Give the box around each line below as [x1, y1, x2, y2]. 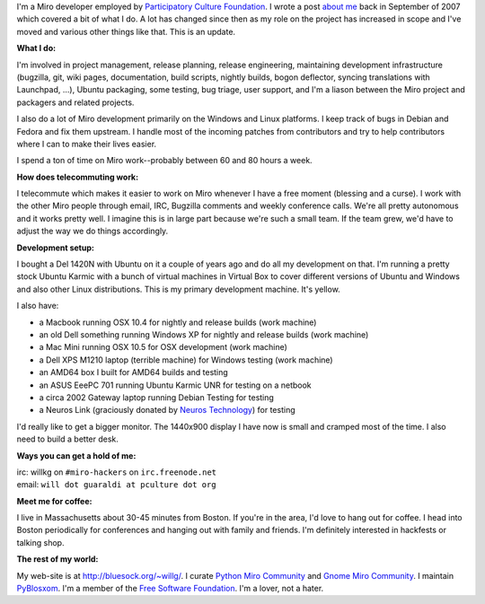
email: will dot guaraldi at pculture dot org [16, 479, 216, 490]
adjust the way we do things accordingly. [16, 225, 169, 237]
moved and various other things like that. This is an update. [16, 26, 236, 37]
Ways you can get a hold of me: [16, 450, 137, 461]
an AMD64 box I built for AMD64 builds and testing [39, 367, 228, 378]
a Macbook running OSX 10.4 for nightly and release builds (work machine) [39, 317, 317, 328]
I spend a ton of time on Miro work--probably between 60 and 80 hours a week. [16, 155, 313, 166]
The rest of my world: [16, 554, 99, 565]
